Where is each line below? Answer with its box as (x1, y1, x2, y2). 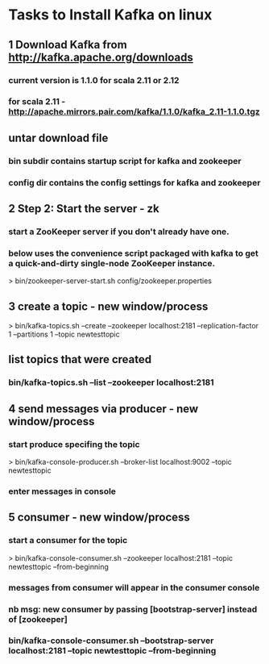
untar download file (8, 131, 109, 144)
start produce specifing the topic (8, 438, 140, 449)
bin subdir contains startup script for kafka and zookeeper (8, 155, 242, 166)
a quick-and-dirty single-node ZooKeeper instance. (8, 257, 216, 269)
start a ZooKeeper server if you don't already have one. (8, 226, 230, 237)
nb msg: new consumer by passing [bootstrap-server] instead (8, 603, 258, 615)
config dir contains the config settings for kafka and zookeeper (8, 177, 261, 188)
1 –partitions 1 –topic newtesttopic (8, 329, 121, 340)
